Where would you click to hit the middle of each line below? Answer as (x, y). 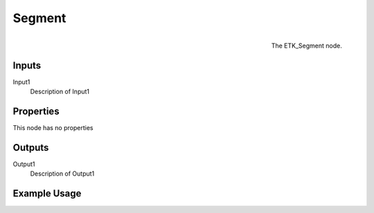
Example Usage (47, 194)
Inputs (27, 65)
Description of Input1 (60, 92)
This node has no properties (53, 127)
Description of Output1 (62, 174)
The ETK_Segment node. (306, 46)
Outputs (31, 148)
